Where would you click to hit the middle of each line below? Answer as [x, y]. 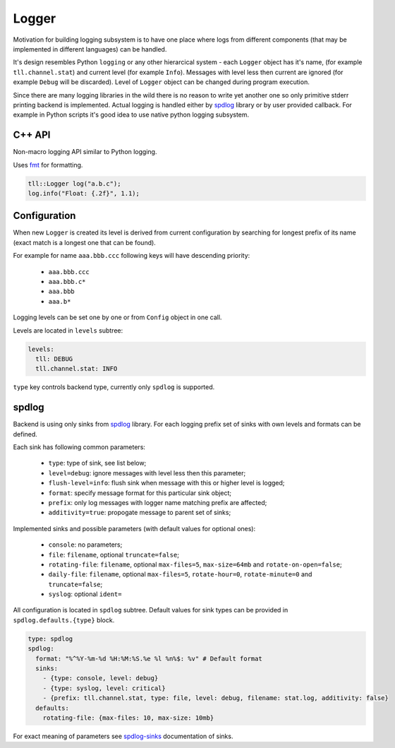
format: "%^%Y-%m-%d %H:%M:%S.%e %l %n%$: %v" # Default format [149, 658]
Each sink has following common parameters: [79, 447]
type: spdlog [50, 639]
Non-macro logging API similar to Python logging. [85, 152]
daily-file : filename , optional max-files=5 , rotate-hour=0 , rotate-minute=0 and [180, 574]
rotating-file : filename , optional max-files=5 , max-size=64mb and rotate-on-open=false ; [195, 564]
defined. [25, 434]
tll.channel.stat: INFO [77, 369]
